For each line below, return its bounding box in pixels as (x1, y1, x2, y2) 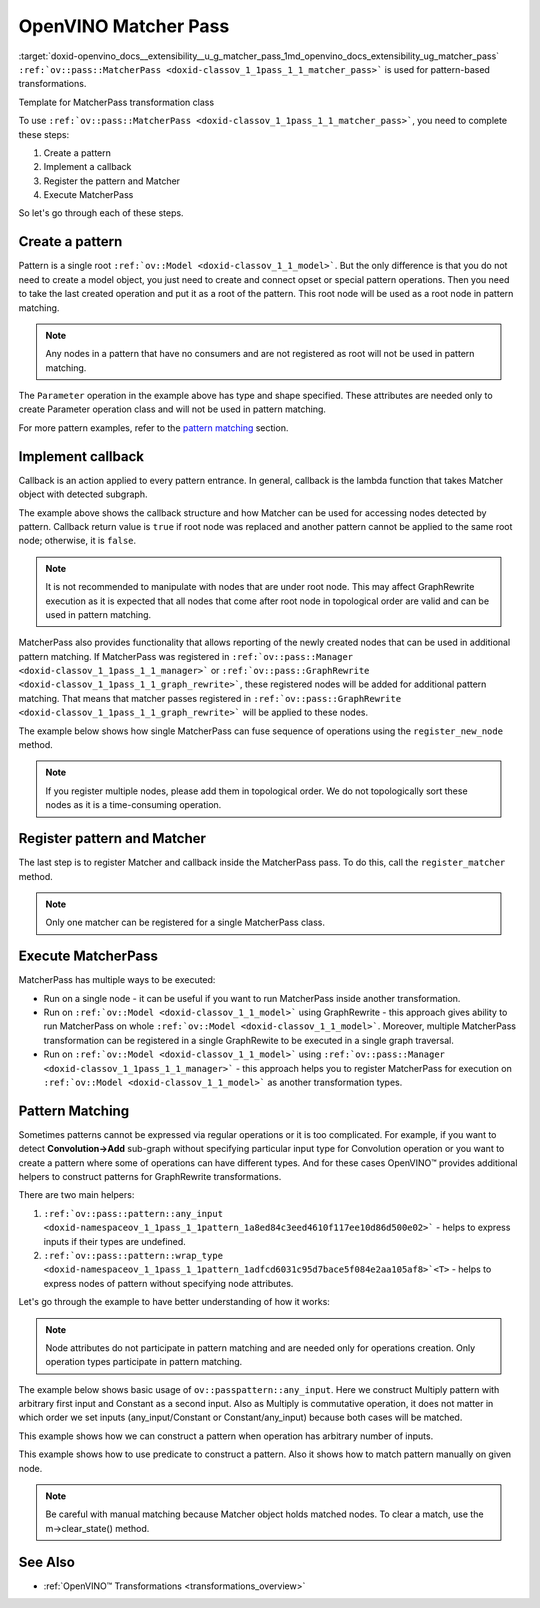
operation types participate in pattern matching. (45, 1356, 243, 1368)
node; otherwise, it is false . (18, 535, 137, 547)
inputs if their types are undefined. (43, 1235, 187, 1247)
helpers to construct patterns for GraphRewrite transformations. (18, 1171, 282, 1182)
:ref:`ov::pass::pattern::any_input (43, 1208, 224, 1219)
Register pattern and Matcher (18, 830, 207, 847)
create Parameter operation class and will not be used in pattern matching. (18, 403, 327, 415)
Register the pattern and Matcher (43, 175, 180, 187)
